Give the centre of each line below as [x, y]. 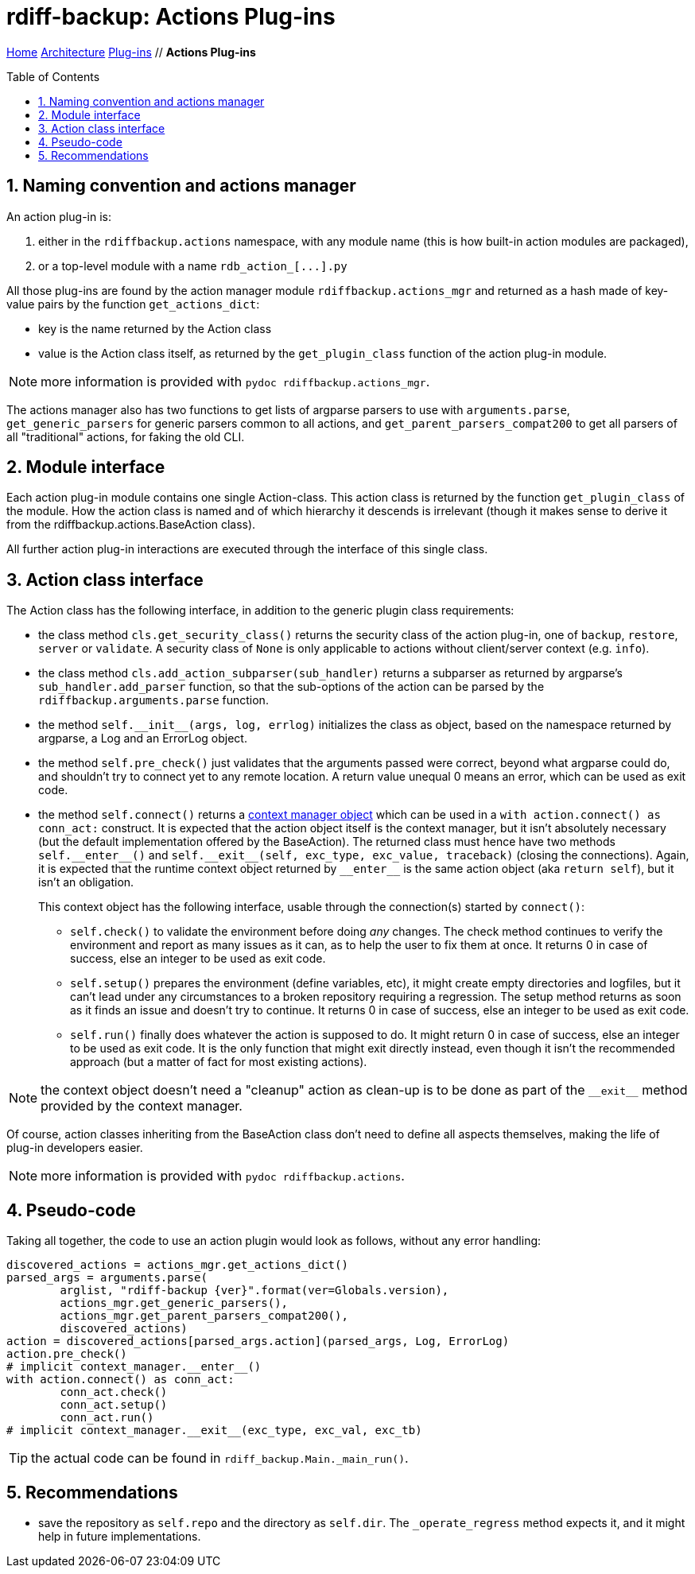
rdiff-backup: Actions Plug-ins [171, 17]
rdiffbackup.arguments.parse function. [153, 700]
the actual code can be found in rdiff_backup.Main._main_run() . [220, 1458]
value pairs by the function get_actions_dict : [133, 304]
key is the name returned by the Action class [155, 328]
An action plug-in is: [59, 216]
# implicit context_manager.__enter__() [134, 1367]
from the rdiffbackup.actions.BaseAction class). [131, 525]
